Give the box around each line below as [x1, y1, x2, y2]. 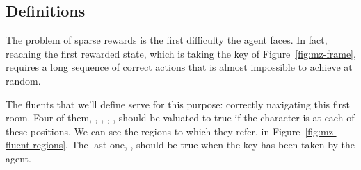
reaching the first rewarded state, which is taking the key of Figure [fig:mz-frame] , [6, 46, 356, 60]
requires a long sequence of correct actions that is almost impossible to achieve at [6, 60, 353, 74]
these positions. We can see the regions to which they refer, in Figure [6, 124, 300, 138]
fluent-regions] [6, 137, 66, 152]
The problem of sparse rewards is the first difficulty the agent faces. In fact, [6, 33, 328, 47]
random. [6, 73, 41, 87]
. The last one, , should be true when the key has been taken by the [65, 137, 355, 152]
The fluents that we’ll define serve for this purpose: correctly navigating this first [6, 96, 350, 111]
